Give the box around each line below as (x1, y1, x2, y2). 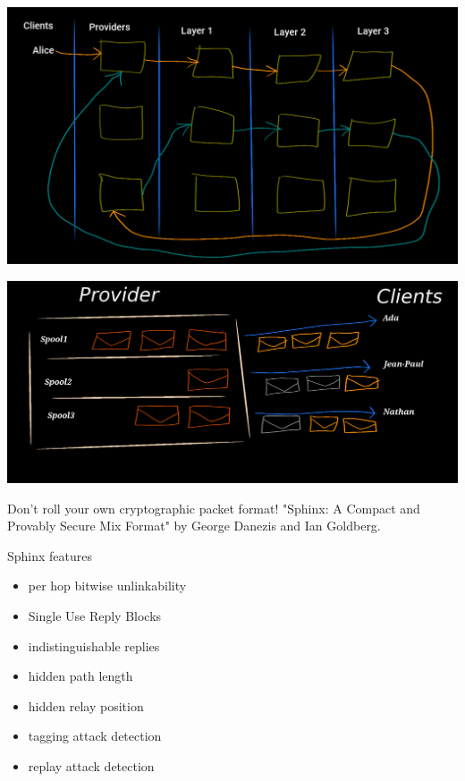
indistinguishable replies (28, 636, 160, 655)
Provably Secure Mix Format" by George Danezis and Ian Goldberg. (7, 516, 381, 535)
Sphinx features (7, 546, 93, 565)
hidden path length (28, 666, 133, 685)
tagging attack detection (28, 726, 162, 745)
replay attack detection (28, 756, 155, 775)
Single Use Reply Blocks (28, 606, 162, 624)
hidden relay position (28, 696, 144, 715)
